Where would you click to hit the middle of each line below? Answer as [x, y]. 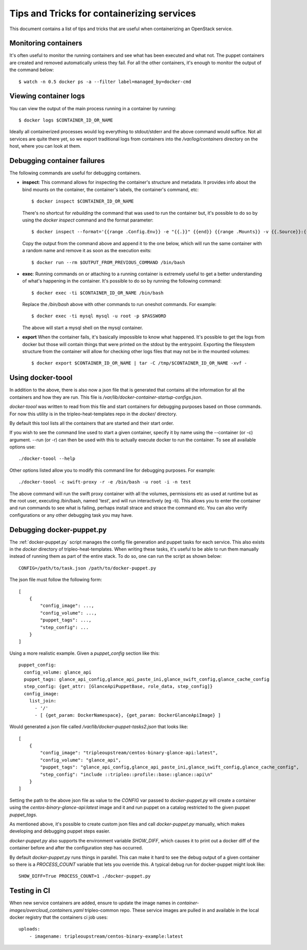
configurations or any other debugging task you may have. [71, 515]
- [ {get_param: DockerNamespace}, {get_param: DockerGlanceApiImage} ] [128, 715]
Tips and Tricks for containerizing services [103, 13]
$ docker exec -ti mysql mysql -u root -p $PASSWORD [99, 316]
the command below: [32, 70]
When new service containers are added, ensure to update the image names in [93, 903]
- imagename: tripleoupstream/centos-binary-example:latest [106, 936]
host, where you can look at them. [45, 146]
